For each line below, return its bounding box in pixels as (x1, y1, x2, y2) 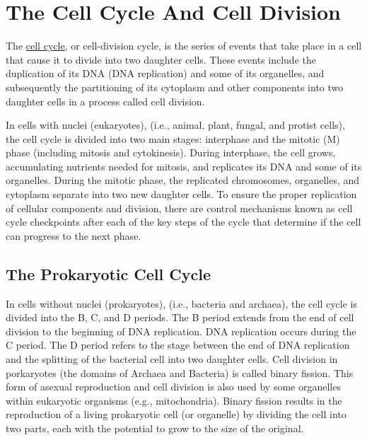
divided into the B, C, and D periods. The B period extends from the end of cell (6, 310, 354, 325)
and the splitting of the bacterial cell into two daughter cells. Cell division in (6, 352, 338, 366)
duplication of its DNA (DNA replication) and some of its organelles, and (6, 66, 325, 81)
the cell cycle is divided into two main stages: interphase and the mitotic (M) (6, 131, 340, 146)
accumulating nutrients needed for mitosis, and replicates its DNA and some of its (6, 158, 362, 173)
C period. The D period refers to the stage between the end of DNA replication (6, 337, 350, 352)
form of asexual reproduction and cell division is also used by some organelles (6, 379, 341, 394)
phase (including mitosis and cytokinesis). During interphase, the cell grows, (6, 145, 336, 160)
